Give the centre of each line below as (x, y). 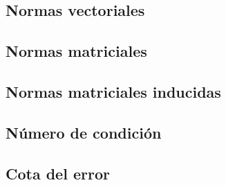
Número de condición (84, 132)
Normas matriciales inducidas (113, 91)
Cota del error (58, 173)
